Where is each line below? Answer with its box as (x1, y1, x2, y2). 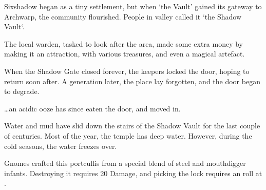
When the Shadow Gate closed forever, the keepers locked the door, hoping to (4, 65, 250, 76)
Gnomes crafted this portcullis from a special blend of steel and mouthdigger (4, 158, 246, 168)
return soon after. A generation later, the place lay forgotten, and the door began (4, 75, 260, 86)
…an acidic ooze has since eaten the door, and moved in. (4, 103, 181, 113)
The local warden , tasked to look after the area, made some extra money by (4, 38, 243, 49)
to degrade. (4, 86, 40, 97)
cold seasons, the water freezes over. (4, 140, 117, 151)
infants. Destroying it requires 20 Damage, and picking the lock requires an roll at (4, 167, 262, 178)
